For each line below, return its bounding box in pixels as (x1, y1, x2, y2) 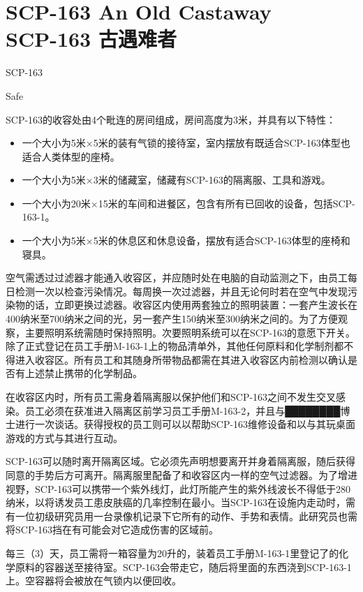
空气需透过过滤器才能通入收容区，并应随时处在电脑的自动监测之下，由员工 (6, 270, 348, 285)
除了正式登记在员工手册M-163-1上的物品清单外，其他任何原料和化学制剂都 (6, 339, 344, 353)
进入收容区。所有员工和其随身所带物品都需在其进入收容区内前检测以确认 (15, 352, 348, 367)
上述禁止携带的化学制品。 (24, 366, 142, 380)
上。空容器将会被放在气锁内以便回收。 (6, 573, 181, 588)
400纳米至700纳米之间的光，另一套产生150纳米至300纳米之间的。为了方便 (6, 311, 338, 326)
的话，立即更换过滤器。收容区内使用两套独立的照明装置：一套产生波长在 (24, 297, 357, 312)
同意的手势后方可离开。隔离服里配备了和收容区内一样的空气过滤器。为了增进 (6, 467, 357, 482)
